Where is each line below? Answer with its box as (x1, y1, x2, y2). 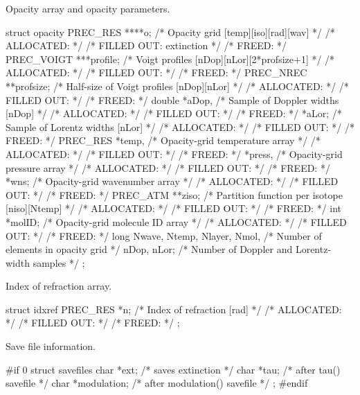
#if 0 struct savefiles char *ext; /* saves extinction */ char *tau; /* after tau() (6, 362, 341, 376)
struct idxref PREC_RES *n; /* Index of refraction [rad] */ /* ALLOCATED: (6, 301, 342, 316)
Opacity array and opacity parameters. (6, 1, 170, 15)
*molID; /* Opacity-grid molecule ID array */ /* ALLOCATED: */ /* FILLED (6, 214, 347, 229)
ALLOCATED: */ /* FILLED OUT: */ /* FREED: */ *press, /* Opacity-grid (6, 146, 343, 161)
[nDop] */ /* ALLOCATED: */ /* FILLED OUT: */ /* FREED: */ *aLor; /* (6, 106, 342, 121)
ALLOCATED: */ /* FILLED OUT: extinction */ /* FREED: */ (6, 38, 287, 53)
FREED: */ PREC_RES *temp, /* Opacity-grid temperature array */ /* (6, 133, 321, 148)
